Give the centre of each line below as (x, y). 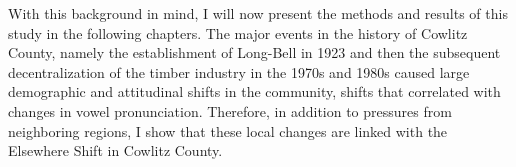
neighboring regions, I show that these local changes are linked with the (228, 130)
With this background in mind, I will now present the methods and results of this (258, 13)
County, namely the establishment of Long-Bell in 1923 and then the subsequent (254, 52)
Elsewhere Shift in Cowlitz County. (115, 150)
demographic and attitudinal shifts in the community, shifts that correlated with (254, 91)
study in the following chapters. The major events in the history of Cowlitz (238, 32)
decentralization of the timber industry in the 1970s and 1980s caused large (239, 71)
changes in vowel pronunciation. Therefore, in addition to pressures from (230, 110)
